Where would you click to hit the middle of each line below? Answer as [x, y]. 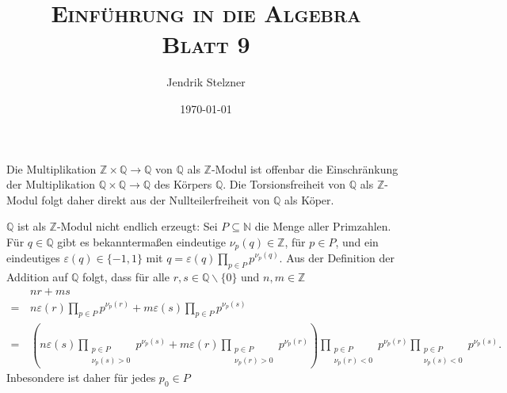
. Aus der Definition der [337, 258]
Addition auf [37, 277]
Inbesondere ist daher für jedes [81, 378]
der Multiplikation [51, 184]
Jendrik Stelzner [206, 82]
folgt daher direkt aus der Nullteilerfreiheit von [156, 199]
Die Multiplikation [51, 168]
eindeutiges [33, 258]
